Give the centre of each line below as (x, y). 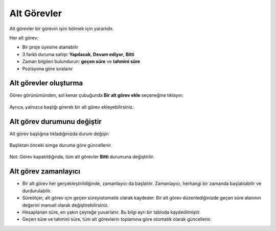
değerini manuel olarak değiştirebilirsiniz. (65, 205)
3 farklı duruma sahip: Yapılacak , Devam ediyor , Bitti (78, 54)
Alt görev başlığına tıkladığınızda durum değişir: (60, 134)
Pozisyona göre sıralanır (48, 68)
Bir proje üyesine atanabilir (50, 47)
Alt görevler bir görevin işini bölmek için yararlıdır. (62, 29)
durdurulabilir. (37, 191)
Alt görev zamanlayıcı (45, 172)
